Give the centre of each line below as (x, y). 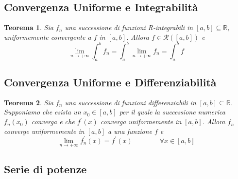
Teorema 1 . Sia (29, 27)
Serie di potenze (45, 169)
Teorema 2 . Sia (29, 102)
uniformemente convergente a (48, 37)
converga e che (53, 122)
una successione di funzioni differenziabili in (130, 102)
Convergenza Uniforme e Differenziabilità (110, 82)
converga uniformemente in (141, 122)
